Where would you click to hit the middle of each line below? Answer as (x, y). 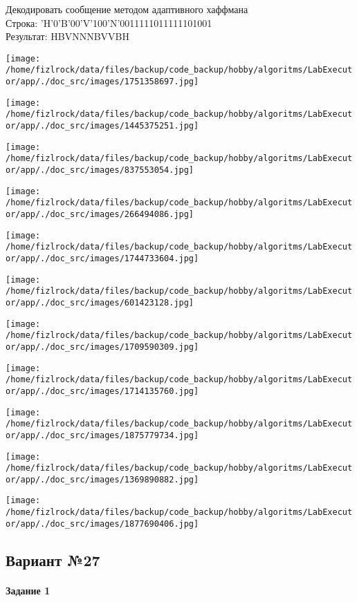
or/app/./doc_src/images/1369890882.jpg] (102, 479)
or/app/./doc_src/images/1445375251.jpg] (102, 126)
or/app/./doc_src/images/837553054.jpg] (100, 170)
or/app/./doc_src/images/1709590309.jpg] (102, 347)
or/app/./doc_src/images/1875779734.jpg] (102, 435)
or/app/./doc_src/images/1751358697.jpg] (102, 82)
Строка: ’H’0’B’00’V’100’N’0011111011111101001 (109, 22)
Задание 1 (28, 590)
